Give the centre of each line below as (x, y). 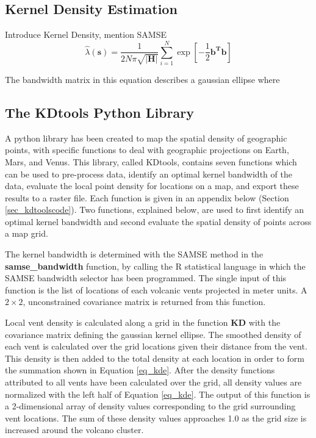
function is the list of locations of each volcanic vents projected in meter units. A (156, 289)
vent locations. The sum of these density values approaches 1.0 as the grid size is (156, 418)
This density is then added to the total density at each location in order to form (155, 358)
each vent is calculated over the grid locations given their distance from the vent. (156, 346)
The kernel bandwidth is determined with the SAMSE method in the (134, 254)
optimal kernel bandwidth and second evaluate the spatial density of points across (158, 221)
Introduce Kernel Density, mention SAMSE (86, 34)
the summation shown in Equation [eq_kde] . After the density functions (140, 370)
